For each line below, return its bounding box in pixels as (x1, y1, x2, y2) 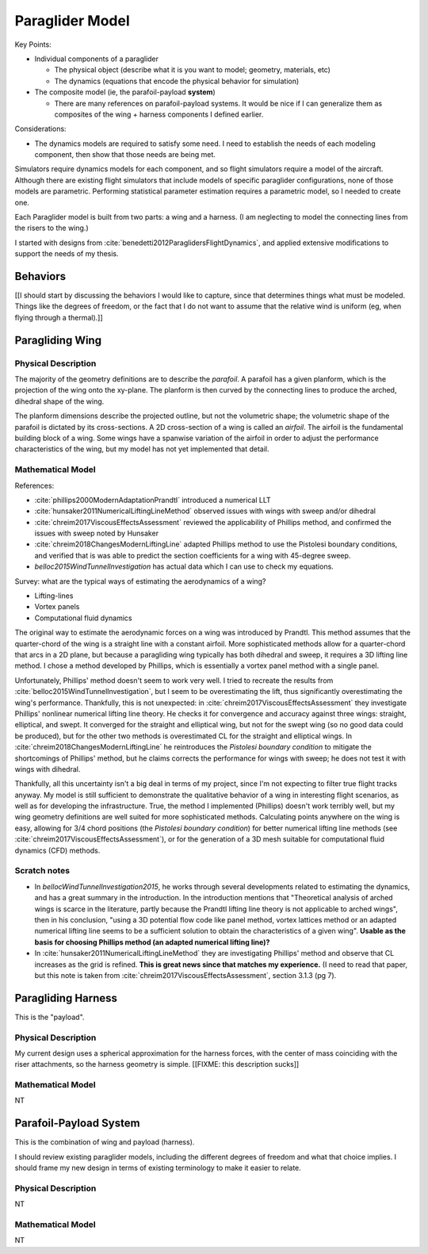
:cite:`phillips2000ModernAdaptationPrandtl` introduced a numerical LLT (34, 495, 271, 504)
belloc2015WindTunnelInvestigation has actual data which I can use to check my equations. (34, 562, 334, 571)
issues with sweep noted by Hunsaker (34, 528, 159, 539)
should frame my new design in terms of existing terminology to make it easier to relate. (14, 1163, 301, 1173)
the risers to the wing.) (14, 223, 89, 233)
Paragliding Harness (14, 991, 118, 1005)
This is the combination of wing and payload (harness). (14, 1137, 195, 1147)
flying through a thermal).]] (14, 313, 103, 322)
